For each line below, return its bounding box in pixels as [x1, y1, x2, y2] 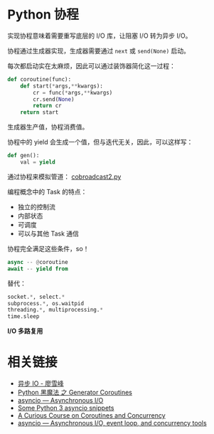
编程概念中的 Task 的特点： [7, 187, 87, 196]
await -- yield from [7, 265, 69, 272]
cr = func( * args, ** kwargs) [33, 89, 113, 96]
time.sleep [7, 313, 40, 320]
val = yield [20, 159, 55, 166]
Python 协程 [7, 6, 80, 23]
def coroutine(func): [7, 75, 72, 83]
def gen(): [7, 152, 40, 159]
